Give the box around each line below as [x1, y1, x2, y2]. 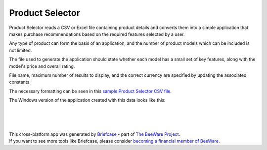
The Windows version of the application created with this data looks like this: [9, 97, 166, 103]
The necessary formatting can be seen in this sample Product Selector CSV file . [9, 88, 172, 94]
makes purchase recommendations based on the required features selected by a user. [9, 31, 185, 37]
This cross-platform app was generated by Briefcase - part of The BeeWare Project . [9, 131, 180, 137]
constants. [9, 79, 31, 85]
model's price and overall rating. [9, 63, 75, 69]
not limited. [9, 47, 32, 53]
